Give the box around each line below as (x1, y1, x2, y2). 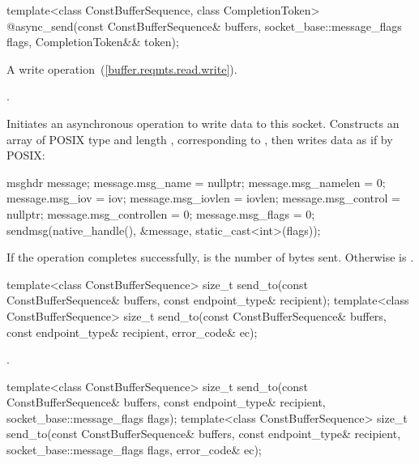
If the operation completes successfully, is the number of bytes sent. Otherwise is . (6, 249, 414, 266)
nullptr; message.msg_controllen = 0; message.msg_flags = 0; (6, 205, 315, 222)
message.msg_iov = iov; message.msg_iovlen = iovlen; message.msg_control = (6, 189, 400, 206)
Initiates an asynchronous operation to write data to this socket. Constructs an (6, 114, 400, 131)
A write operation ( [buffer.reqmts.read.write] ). (6, 60, 237, 77)
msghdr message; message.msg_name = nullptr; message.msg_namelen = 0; (6, 173, 386, 190)
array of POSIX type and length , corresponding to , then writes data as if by (6, 130, 393, 147)
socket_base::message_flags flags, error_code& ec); (6, 441, 262, 458)
